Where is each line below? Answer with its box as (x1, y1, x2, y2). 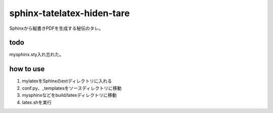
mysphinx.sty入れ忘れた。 (9, 51, 64, 58)
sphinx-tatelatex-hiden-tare (9, 8, 130, 19)
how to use (9, 65, 45, 73)
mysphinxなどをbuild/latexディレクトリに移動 (22, 92, 117, 98)
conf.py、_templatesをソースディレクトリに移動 (22, 85, 122, 91)
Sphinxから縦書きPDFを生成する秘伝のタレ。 (9, 25, 104, 31)
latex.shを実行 (22, 99, 52, 105)
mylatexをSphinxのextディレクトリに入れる (22, 78, 112, 84)
